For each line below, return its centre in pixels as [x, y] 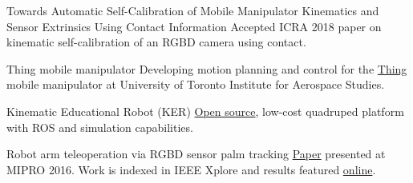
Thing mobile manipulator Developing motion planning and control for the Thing [207, 68]
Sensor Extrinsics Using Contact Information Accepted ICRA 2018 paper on [194, 26]
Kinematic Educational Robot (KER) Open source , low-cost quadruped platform [205, 111]
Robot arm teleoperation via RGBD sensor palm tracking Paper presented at [196, 154]
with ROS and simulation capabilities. [100, 127]
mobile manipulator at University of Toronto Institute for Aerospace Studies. [196, 84]
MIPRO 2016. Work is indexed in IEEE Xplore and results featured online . [191, 169]
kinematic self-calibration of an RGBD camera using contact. [156, 42]
